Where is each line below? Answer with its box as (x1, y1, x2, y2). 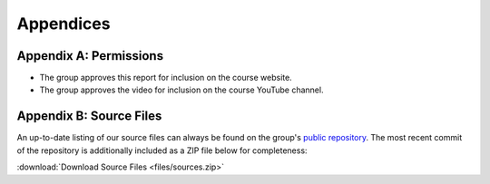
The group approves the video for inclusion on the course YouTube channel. (39, 84, 324, 95)
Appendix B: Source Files (16, 109, 162, 124)
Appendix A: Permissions (16, 48, 163, 63)
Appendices (16, 14, 111, 34)
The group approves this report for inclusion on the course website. (39, 73, 292, 83)
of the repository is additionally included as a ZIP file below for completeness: (16, 145, 308, 156)
